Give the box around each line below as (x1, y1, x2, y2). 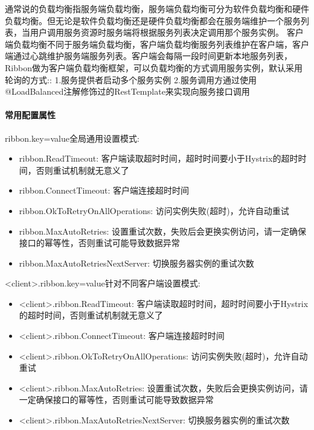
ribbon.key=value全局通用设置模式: (5, 131, 139, 144)
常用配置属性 (5, 109, 56, 121)
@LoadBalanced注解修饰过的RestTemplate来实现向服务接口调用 (5, 85, 250, 98)
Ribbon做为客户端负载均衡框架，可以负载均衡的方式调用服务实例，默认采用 (5, 61, 303, 74)
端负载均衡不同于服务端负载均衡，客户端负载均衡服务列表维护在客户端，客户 (5, 37, 309, 50)
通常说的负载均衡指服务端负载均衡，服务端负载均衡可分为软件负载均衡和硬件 (5, 2, 309, 14)
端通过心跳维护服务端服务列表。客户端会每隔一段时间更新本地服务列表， (5, 49, 292, 62)
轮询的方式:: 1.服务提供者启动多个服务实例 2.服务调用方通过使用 (5, 73, 257, 86)
